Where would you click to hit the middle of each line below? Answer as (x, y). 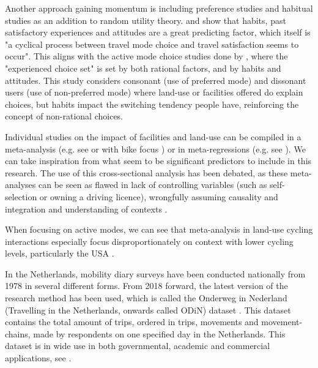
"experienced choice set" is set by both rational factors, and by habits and (143, 68)
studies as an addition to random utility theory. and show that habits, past (146, 20)
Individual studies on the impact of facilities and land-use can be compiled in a (153, 136)
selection (21, 196)
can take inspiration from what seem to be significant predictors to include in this (158, 161)
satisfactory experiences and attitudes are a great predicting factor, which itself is (158, 32)
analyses (20, 185)
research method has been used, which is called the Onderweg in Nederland (146, 298)
